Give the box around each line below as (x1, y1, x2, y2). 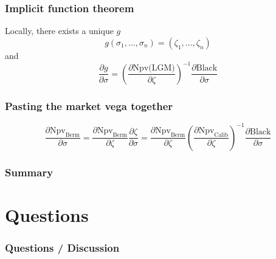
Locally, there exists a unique (5, 24, 114, 37)
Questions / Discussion (5, 240, 120, 255)
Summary (5, 164, 53, 179)
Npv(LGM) (133, 64, 175, 73)
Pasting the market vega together (5, 98, 173, 113)
